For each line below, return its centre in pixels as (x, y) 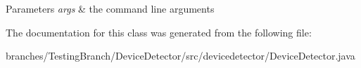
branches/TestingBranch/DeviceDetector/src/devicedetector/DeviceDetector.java (180, 56)
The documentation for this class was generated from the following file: (159, 32)
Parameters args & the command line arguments (110, 8)
